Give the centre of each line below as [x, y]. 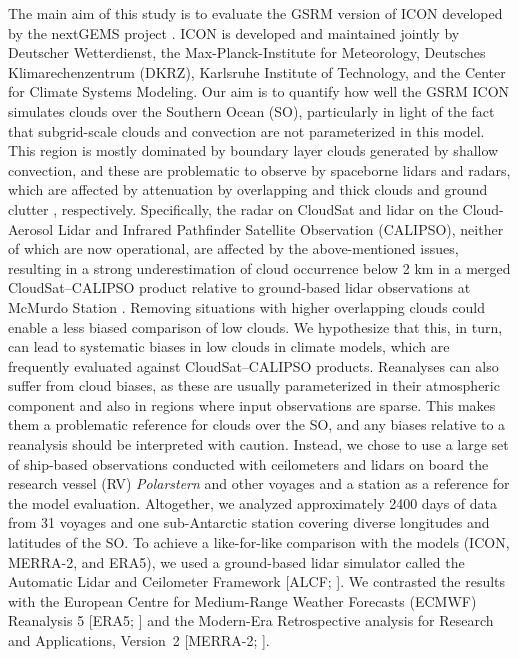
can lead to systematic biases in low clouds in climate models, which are [229, 346]
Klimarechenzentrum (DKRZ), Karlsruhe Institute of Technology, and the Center [257, 71]
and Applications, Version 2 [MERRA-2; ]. [139, 640]
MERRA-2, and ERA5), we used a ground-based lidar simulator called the [236, 561]
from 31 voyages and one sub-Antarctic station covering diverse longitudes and [249, 522]
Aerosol [31, 228]
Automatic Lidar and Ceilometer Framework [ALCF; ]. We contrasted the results [257, 581]
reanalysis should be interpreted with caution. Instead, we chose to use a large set [258, 444]
